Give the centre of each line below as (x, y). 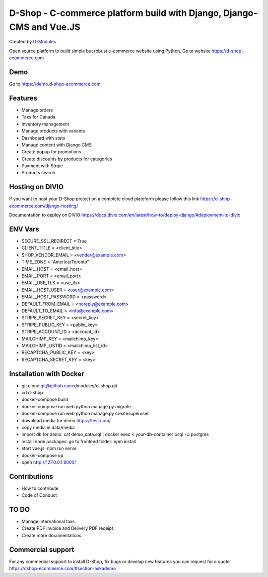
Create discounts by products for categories (67, 159)
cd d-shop (32, 392)
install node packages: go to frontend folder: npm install (79, 441)
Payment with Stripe (42, 166)
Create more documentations (52, 535)
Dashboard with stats (43, 138)
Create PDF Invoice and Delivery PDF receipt (67, 528)
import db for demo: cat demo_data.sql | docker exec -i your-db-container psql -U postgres (115, 434)
